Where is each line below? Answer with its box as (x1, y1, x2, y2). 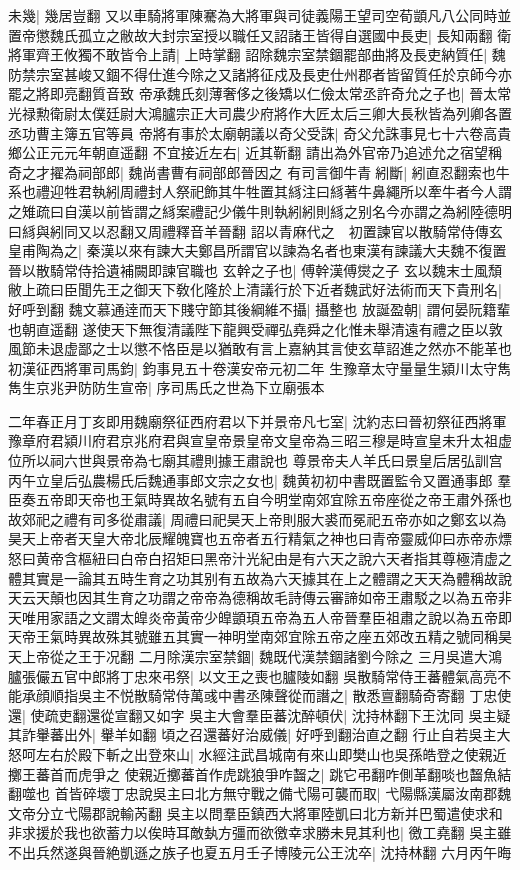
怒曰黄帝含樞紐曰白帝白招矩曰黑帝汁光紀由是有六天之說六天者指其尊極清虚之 (8, 548, 512, 569)
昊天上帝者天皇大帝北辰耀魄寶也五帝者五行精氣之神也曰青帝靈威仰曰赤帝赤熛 (8, 528, 512, 549)
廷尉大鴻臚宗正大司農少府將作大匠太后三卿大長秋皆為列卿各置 (105, 102, 512, 123)
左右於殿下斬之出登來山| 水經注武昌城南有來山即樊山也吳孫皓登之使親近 (35, 743, 507, 764)
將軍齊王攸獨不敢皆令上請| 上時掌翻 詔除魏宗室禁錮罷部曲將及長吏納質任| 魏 (8, 44, 506, 65)
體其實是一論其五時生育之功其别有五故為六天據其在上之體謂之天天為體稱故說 (8, 567, 512, 588)
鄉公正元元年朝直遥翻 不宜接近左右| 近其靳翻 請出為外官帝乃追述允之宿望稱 (8, 142, 502, 163)
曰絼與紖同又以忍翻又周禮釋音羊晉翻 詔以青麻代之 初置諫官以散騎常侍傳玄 (8, 220, 503, 241)
